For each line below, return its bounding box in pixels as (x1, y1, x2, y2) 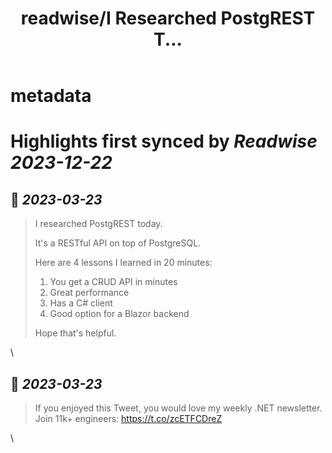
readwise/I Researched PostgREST (20, 7, 316, 30)
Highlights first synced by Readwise (10, 130, 318, 153)
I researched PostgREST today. (34, 218, 163, 230)
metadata (10, 85, 92, 107)
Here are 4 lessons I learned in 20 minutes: (34, 257, 213, 269)
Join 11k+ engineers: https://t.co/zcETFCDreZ (34, 413, 223, 424)
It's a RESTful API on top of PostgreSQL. (34, 237, 202, 249)
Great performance (49, 287, 130, 299)
